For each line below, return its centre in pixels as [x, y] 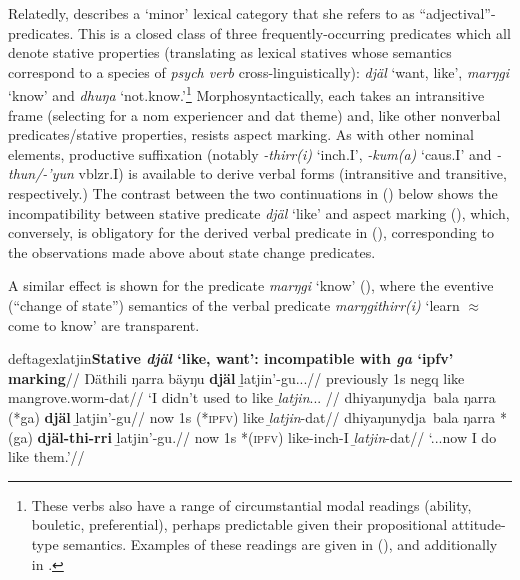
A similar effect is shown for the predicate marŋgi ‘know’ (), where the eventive [251, 285]
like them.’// [46, 456]
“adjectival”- [457, 13]
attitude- [478, 524]
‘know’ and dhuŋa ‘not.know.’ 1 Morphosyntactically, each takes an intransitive [246, 94]
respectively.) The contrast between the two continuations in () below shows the [253, 193]
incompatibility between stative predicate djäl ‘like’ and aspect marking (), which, [259, 212]
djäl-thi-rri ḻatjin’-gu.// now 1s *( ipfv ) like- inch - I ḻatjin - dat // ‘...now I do [267, 436]
